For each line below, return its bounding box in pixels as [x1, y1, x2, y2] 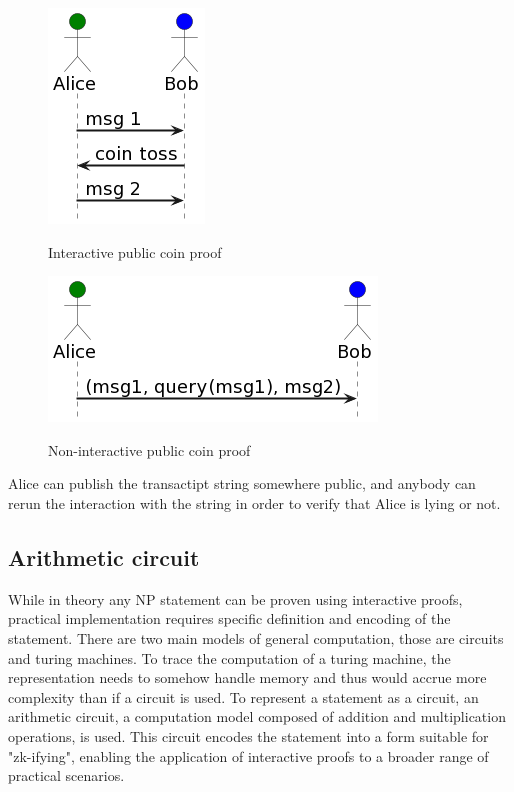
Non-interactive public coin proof [48, 439, 251, 460]
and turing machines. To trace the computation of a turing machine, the [8, 647, 451, 668]
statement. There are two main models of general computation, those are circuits [8, 627, 504, 648]
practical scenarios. [8, 765, 125, 786]
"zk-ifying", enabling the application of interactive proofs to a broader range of [8, 745, 489, 766]
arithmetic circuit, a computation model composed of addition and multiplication [8, 706, 506, 727]
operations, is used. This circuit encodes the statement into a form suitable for [8, 725, 489, 746]
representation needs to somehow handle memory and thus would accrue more [8, 667, 487, 688]
